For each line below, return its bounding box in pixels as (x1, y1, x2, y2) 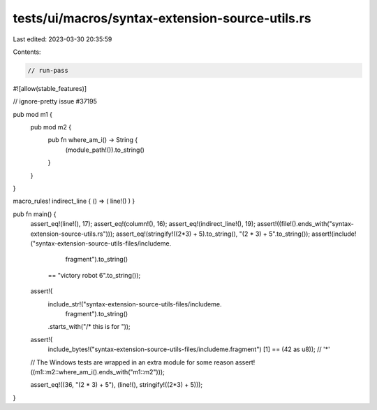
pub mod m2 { (30, 123, 72, 132)
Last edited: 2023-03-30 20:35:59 (13, 35, 112, 43)
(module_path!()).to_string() (65, 146, 145, 154)
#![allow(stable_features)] (13, 84, 87, 92)
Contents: (13, 48, 41, 56)
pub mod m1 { (13, 110, 52, 118)
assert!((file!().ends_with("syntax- (257, 220, 354, 228)
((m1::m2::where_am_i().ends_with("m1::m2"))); (30, 367, 165, 376)
